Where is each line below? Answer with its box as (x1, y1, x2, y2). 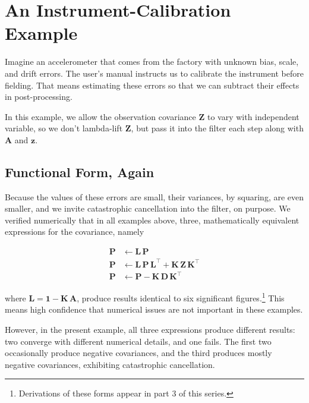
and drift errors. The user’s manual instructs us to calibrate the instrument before (5, 67, 304, 79)
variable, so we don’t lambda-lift (5, 122, 123, 134)
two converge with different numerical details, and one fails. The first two (5, 335, 272, 347)
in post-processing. (5, 90, 72, 103)
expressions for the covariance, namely (5, 225, 144, 238)
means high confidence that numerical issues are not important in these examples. (5, 303, 303, 316)
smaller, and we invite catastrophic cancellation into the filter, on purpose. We (5, 202, 291, 215)
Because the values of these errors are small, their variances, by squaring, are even (5, 190, 304, 203)
